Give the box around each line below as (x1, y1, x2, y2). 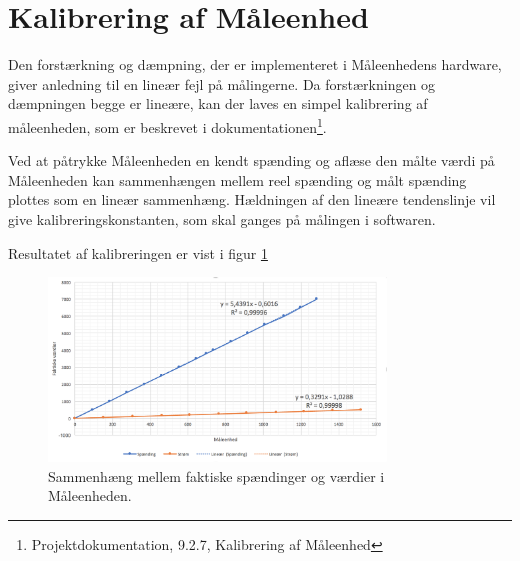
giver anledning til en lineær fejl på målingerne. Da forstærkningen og (8, 73, 436, 94)
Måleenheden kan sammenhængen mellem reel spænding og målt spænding (8, 169, 467, 190)
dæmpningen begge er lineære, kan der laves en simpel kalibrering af (8, 93, 428, 114)
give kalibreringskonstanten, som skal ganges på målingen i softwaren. (8, 208, 436, 229)
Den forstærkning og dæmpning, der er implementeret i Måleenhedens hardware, (8, 54, 502, 75)
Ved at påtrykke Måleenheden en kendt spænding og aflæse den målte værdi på (8, 150, 495, 171)
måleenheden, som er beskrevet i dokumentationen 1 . (8, 113, 327, 137)
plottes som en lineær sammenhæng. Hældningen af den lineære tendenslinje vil (8, 189, 496, 210)
